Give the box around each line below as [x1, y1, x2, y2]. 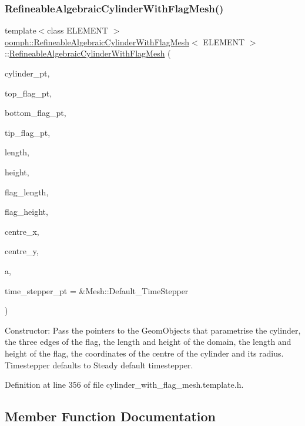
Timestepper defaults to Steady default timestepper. [5, 358, 193, 371]
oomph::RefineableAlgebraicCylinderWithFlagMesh [5, 35, 190, 48]
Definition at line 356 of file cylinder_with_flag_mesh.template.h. [5, 378, 244, 391]
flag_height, [5, 205, 48, 218]
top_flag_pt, [5, 86, 52, 99]
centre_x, [5, 225, 39, 237]
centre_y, [5, 245, 39, 257]
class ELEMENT [47, 24, 108, 36]
